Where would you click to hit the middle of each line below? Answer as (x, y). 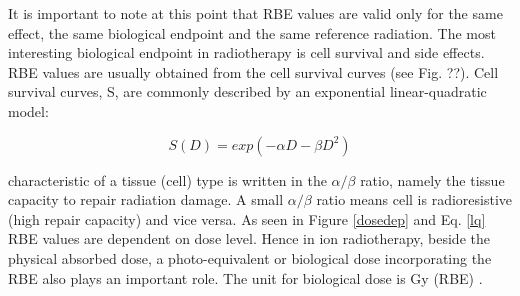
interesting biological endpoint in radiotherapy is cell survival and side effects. (246, 52)
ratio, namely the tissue (432, 179)
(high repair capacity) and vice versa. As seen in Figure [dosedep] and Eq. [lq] (247, 218)
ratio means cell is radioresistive (414, 199)
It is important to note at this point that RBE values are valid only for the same (255, 13)
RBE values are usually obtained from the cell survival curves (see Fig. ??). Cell (253, 71)
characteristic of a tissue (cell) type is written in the (167, 179)
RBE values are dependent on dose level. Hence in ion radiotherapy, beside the (249, 238)
